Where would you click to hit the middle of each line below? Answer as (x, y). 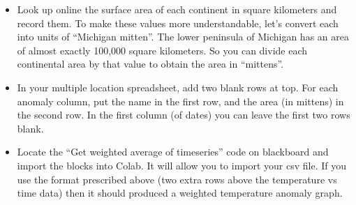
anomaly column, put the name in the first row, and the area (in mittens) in (180, 101)
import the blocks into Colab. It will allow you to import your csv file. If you (182, 165)
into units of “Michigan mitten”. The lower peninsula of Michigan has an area (183, 37)
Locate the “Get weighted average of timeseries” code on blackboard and (173, 152)
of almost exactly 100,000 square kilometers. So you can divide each (162, 50)
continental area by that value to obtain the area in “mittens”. (150, 64)
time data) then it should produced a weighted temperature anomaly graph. (180, 193)
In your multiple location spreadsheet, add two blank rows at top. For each (178, 87)
